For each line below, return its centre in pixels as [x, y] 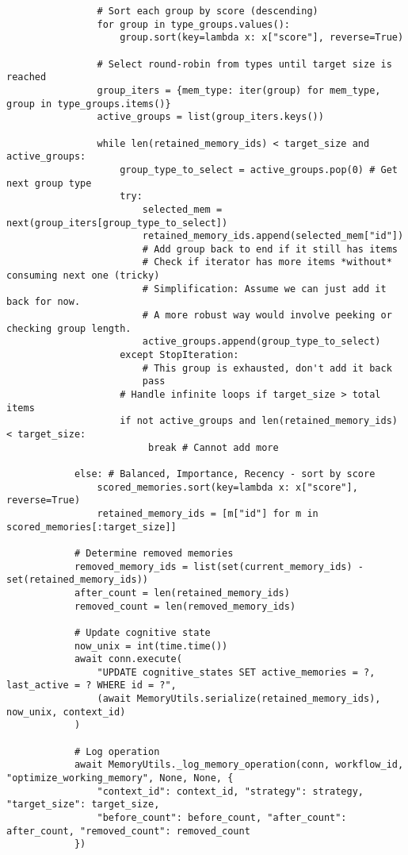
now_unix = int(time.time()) [151, 646]
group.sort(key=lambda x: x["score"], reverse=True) [262, 38]
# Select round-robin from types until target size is [244, 64]
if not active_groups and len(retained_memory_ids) [259, 421]
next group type [49, 183]
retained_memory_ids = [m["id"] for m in [208, 513]
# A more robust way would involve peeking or [267, 316]
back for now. [44, 302]
